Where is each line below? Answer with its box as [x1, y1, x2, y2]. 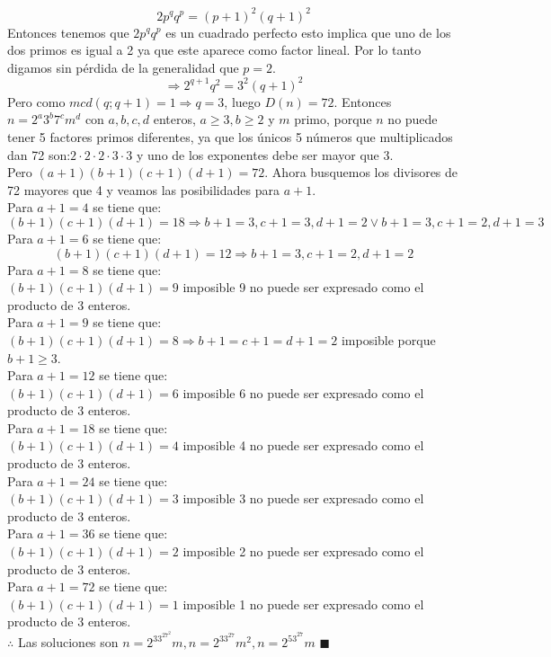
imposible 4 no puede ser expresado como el [182, 436, 424, 455]
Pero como [7, 92, 66, 111]
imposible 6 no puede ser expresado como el [182, 383, 424, 402]
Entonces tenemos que [7, 22, 129, 41]
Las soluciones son [17, 633, 119, 652]
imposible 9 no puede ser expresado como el [182, 278, 424, 297]
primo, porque [294, 110, 372, 129]
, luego [224, 92, 261, 111]
